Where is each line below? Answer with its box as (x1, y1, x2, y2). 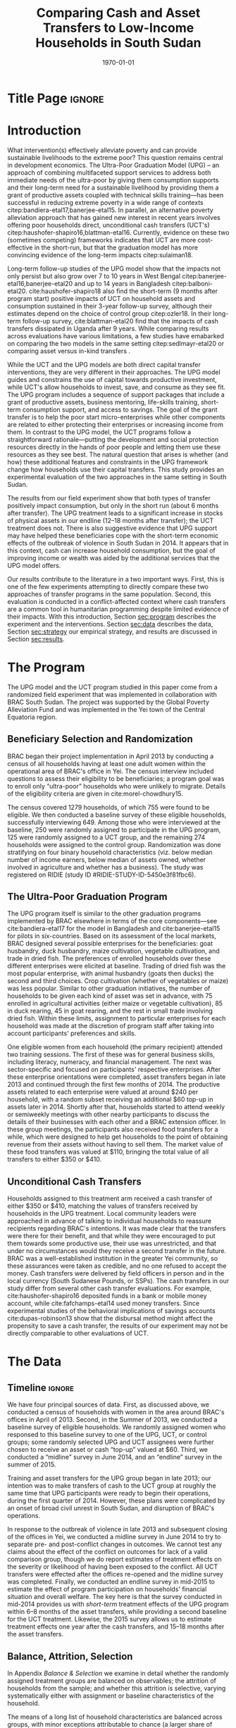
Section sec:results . (7, 634, 65, 643)
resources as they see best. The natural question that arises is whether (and (7, 450, 229, 459)
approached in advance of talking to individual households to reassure (7, 1217, 212, 1226)
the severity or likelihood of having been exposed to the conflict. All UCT (7, 1562, 218, 1571)
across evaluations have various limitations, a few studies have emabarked (7, 331, 224, 340)
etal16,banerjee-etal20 (7, 279, 73, 288)
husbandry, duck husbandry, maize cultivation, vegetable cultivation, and (7, 946, 220, 956)
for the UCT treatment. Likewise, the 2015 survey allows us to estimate (7, 1615, 213, 1624)
